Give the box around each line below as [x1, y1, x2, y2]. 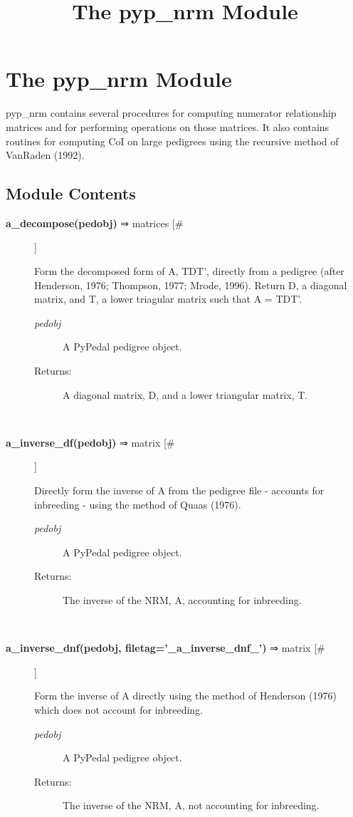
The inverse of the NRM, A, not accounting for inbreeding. [63, 798, 320, 813]
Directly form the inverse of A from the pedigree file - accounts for [34, 483, 325, 498]
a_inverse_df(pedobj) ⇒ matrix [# [6, 434, 175, 449]
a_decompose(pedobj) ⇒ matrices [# [6, 215, 184, 230]
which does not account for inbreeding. [34, 702, 204, 717]
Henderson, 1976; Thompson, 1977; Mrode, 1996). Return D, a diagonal [34, 277, 347, 292]
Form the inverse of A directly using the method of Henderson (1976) [34, 688, 337, 703]
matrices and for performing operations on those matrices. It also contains [6, 119, 330, 134]
